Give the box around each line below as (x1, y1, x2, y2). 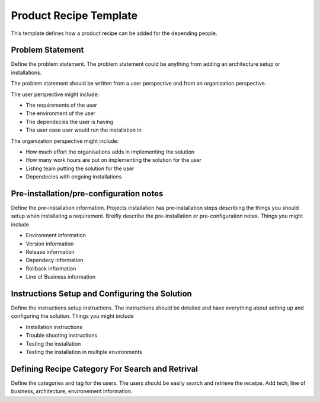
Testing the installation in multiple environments (25, 349, 142, 356)
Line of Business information (25, 273, 96, 280)
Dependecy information (25, 257, 84, 264)
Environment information (25, 232, 86, 239)
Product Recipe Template (11, 9, 138, 22)
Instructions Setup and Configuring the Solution (11, 288, 192, 299)
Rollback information (25, 264, 76, 272)
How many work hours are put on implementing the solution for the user (25, 157, 201, 164)
